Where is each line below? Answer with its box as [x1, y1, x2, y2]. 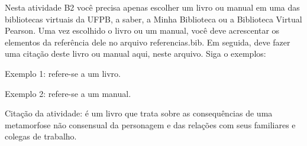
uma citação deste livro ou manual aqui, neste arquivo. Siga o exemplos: [5, 47, 266, 60]
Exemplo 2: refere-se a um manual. [5, 87, 131, 99]
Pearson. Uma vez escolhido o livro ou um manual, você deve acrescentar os [5, 24, 280, 37]
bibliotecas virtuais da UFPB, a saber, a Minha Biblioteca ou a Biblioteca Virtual [5, 12, 302, 25]
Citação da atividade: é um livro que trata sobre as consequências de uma [5, 107, 273, 119]
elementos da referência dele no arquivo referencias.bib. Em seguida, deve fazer [5, 35, 290, 48]
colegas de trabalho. [5, 130, 77, 142]
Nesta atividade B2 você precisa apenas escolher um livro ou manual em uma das [5, 1, 300, 13]
